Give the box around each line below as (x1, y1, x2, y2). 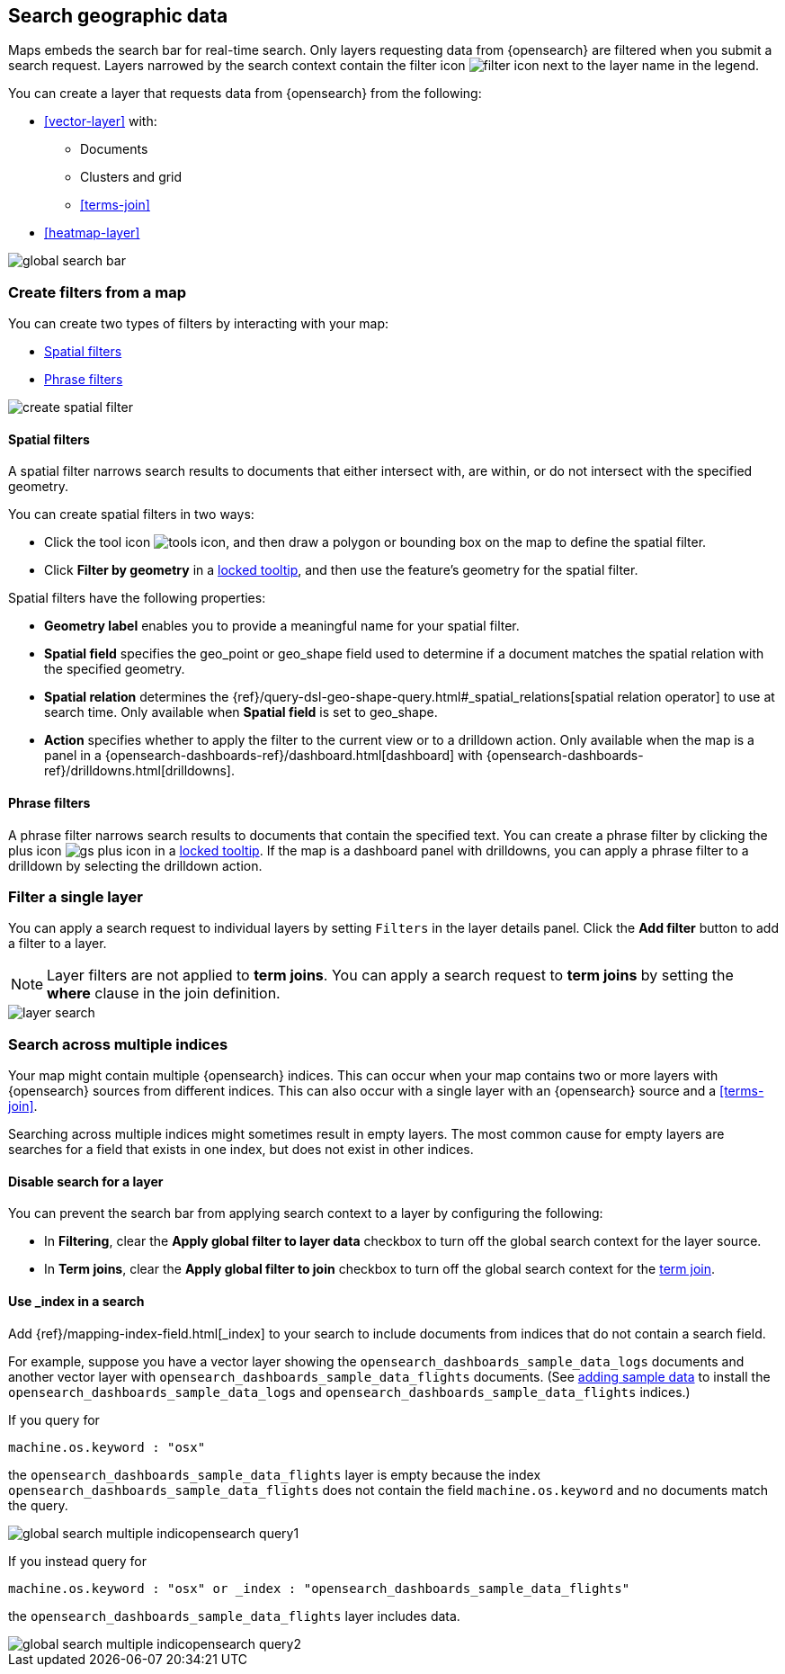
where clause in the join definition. (47, 984, 281, 1003)
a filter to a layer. (8, 935, 107, 952)
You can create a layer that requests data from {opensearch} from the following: (8, 85, 482, 102)
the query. (8, 1497, 68, 1513)
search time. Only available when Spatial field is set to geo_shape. (44, 704, 438, 721)
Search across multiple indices (8, 1034, 228, 1053)
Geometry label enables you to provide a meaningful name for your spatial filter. (44, 618, 520, 634)
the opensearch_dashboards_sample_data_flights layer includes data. (8, 1607, 460, 1624)
